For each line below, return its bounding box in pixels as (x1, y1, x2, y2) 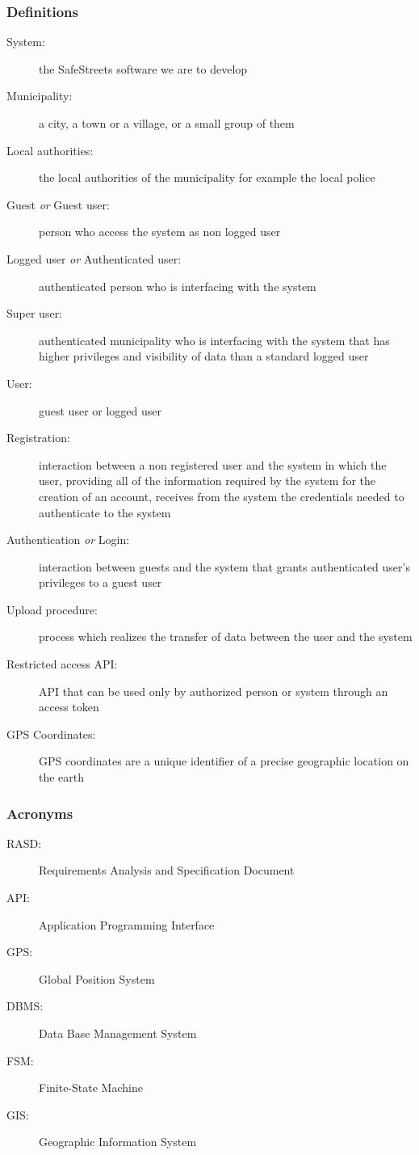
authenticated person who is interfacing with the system (39, 277, 316, 294)
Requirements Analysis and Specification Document (39, 862, 295, 879)
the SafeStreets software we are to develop (39, 60, 248, 77)
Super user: (6, 305, 63, 322)
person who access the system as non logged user (39, 223, 281, 240)
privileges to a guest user (39, 574, 162, 591)
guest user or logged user (39, 402, 161, 419)
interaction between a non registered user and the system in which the (39, 456, 387, 473)
